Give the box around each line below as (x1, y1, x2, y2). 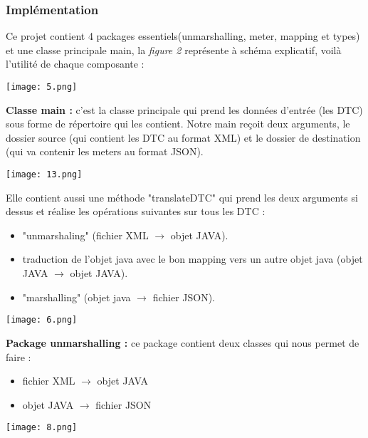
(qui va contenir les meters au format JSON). (6, 144, 204, 159)
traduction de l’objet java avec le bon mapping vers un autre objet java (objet (22, 251, 363, 266)
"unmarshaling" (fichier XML (22, 227, 149, 242)
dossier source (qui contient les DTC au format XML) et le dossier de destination (6, 130, 361, 145)
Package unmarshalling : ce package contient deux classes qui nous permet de (6, 335, 359, 350)
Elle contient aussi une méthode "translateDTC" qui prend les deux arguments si (6, 189, 358, 204)
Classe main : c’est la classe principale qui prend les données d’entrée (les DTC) (6, 102, 363, 117)
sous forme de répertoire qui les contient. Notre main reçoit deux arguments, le (6, 116, 350, 131)
